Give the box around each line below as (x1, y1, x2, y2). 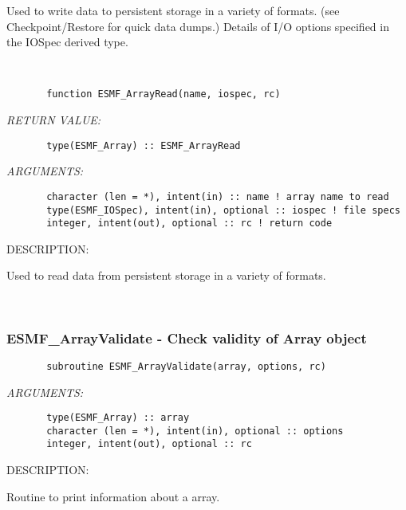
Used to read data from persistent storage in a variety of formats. (6, 267, 326, 284)
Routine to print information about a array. (6, 488, 220, 504)
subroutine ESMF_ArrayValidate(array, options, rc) (46, 360, 326, 372)
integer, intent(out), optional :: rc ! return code (46, 218, 333, 229)
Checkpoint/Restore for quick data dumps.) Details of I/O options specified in (6, 18, 389, 34)
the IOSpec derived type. (6, 33, 128, 50)
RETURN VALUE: (6, 112, 101, 128)
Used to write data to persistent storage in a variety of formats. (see (6, 2, 340, 18)
